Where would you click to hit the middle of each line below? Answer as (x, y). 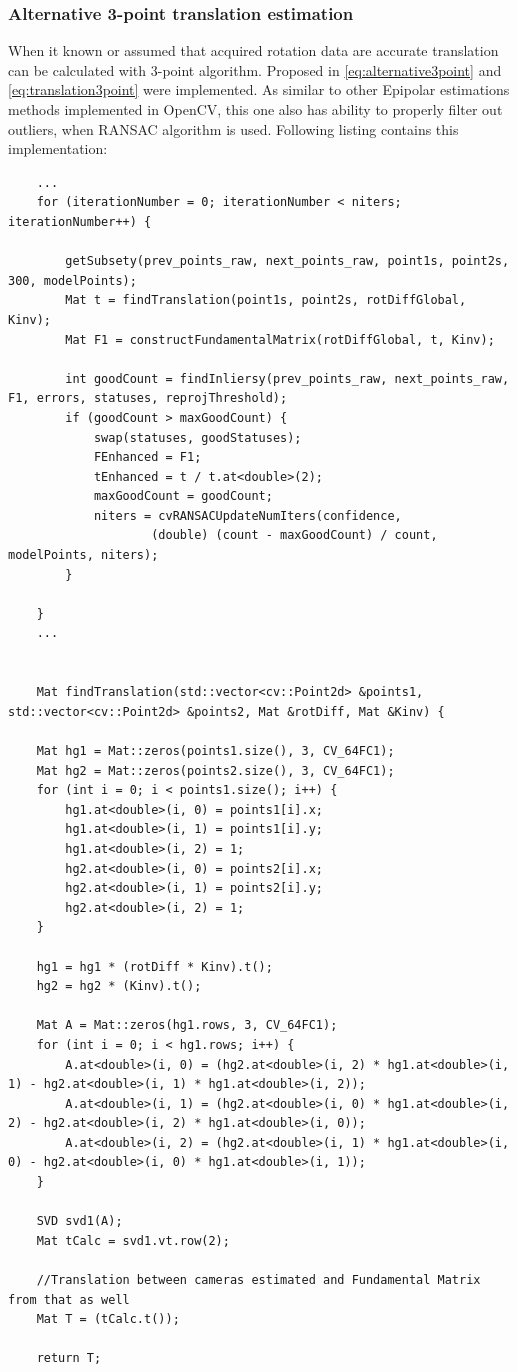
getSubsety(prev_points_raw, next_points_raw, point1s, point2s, (287, 261)
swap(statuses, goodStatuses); (197, 437)
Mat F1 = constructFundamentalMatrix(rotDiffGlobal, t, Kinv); (280, 339)
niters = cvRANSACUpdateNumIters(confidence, (247, 515)
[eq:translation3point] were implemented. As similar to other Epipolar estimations (259, 89)
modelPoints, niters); (83, 555)
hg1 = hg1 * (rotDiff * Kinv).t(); (154, 966)
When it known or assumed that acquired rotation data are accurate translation (253, 50)
